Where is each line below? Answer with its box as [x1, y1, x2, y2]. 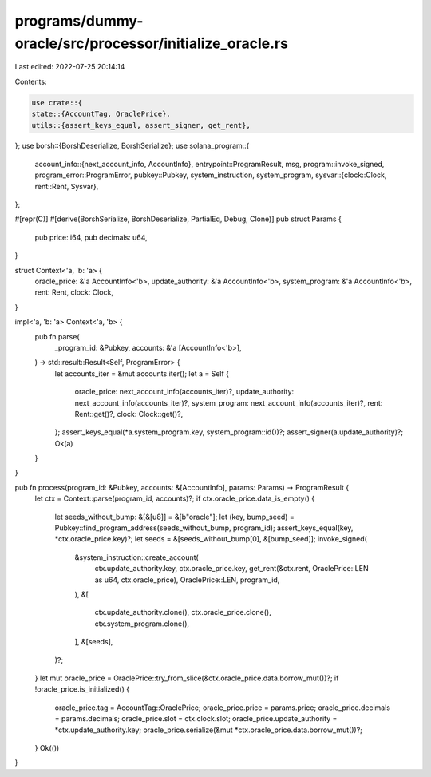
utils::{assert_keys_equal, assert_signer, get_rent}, [31, 121, 251, 129]
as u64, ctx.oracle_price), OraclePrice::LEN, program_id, [94, 575, 280, 585]
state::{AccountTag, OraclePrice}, [31, 109, 171, 119]
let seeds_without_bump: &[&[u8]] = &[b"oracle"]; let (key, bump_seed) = [54, 512, 295, 521]
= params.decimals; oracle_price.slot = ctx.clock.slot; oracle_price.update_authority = [54, 714, 338, 723]
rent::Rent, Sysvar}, [34, 181, 99, 191]
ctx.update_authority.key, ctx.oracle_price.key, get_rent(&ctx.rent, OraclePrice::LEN [94, 564, 369, 573]
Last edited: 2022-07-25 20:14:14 [14, 62, 125, 72]
